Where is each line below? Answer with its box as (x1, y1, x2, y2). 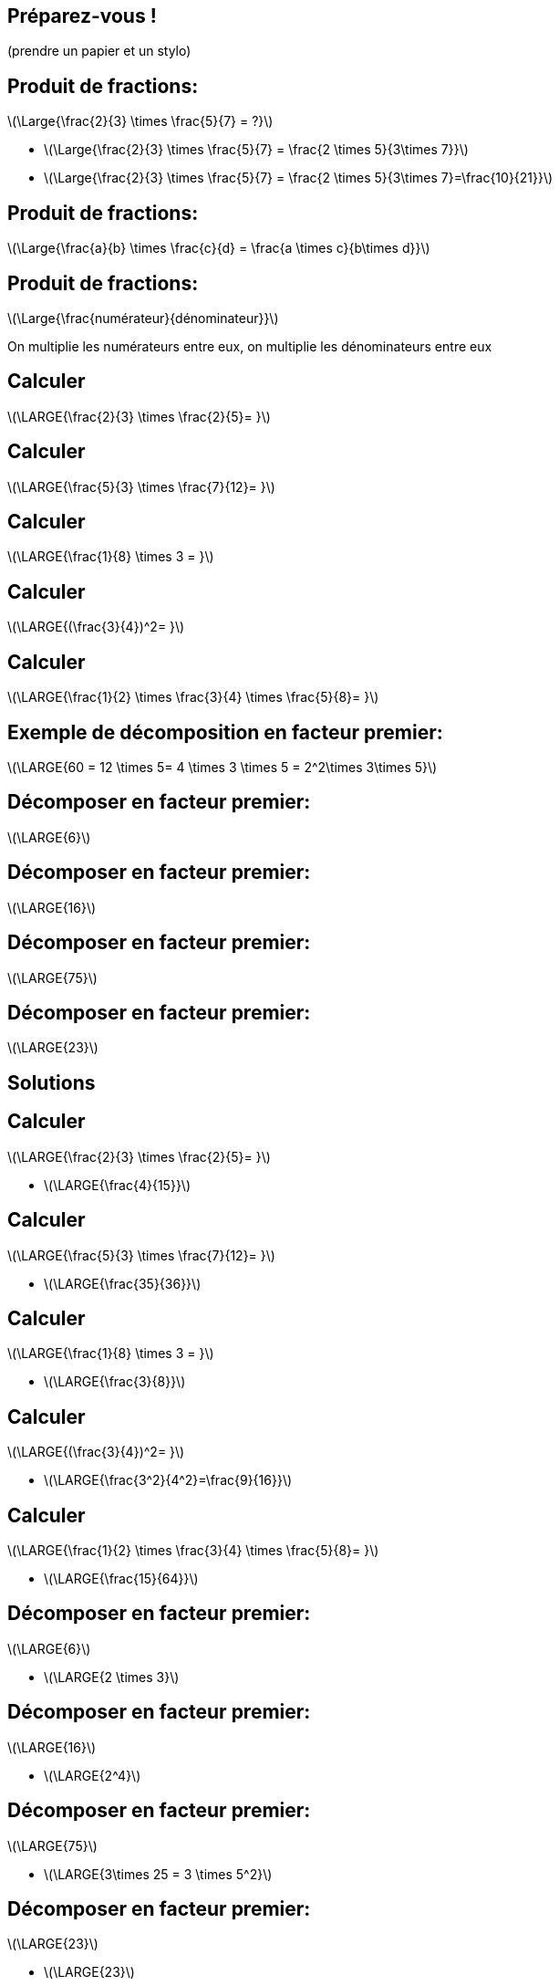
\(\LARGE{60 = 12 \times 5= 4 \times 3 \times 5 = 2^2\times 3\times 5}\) (7, 759, 438, 776)
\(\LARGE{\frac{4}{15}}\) (44, 1176, 191, 1193)
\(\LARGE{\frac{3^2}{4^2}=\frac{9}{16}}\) (44, 1472, 293, 1489)
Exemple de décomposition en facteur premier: (7, 720, 443, 744)
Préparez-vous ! (7, 5, 157, 27)
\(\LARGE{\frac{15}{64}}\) (44, 1571, 199, 1587)
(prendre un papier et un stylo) (7, 43, 192, 59)
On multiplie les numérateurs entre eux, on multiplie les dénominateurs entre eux (7, 338, 492, 354)
